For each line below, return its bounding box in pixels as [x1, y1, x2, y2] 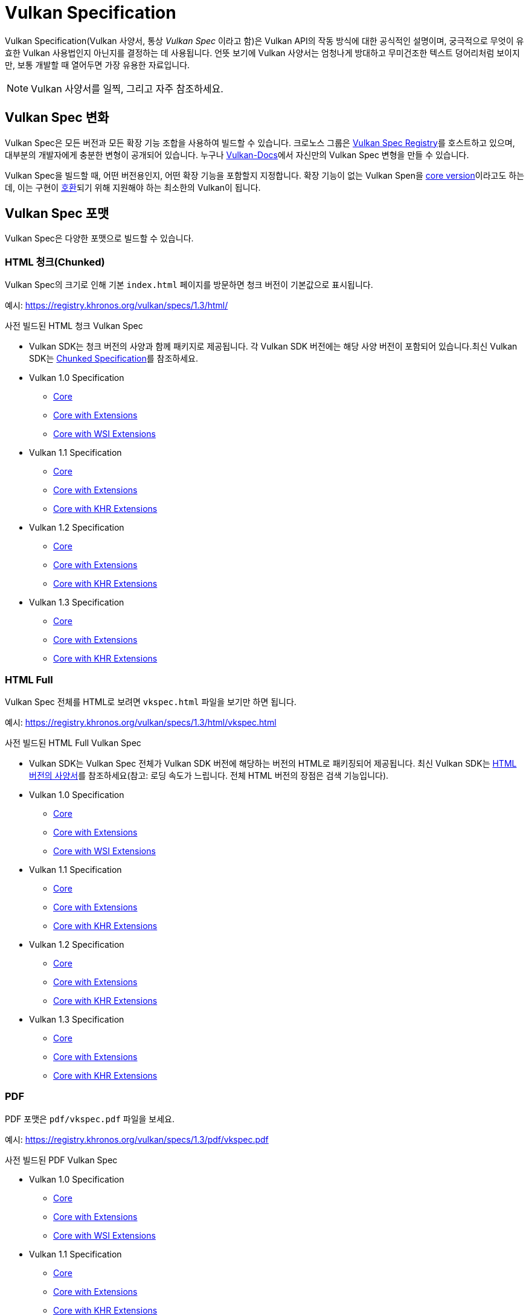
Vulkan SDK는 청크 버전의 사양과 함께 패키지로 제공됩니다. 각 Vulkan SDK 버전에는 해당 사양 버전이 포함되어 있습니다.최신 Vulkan [29, 341, 518, 352]
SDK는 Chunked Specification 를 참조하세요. [29, 353, 198, 364]
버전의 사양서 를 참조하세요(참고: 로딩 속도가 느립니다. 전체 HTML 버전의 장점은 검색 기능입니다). [29, 770, 389, 781]
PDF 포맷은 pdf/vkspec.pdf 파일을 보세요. [5, 1113, 175, 1124]
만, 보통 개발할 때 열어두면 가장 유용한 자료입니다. [5, 59, 190, 70]
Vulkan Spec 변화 [5, 110, 109, 126]
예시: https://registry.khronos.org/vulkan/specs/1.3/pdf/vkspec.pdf [5, 1134, 269, 1145]
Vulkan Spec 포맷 [5, 206, 109, 222]
